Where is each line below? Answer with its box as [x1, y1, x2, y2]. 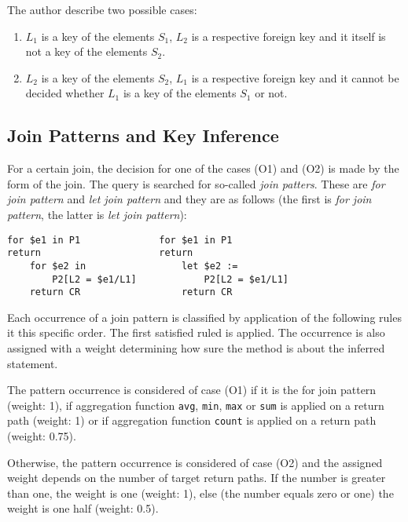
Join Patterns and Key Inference [7, 123, 279, 148]
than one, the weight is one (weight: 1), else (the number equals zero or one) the [7, 484, 394, 501]
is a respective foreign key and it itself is [191, 27, 386, 44]
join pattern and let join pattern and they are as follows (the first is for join [7, 191, 372, 207]
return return [7, 247, 193, 259]
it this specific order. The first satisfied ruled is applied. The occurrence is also [7, 324, 385, 341]
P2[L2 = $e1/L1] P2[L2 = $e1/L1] [52, 273, 289, 285]
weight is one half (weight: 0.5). [7, 500, 159, 517]
